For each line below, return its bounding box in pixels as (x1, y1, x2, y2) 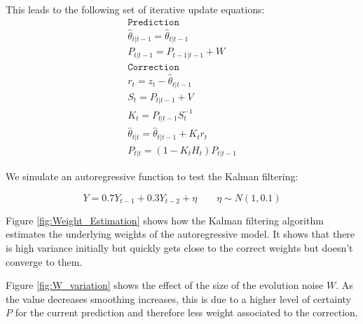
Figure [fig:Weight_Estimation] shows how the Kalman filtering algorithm (6, 212, 324, 227)
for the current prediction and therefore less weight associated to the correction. (15, 305, 358, 320)
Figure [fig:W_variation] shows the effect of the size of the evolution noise (6, 278, 324, 292)
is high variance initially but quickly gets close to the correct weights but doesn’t (6, 240, 353, 255)
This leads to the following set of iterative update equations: (6, 2, 265, 16)
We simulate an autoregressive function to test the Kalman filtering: (6, 169, 299, 184)
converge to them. (6, 254, 83, 269)
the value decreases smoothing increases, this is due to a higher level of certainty (6, 291, 351, 306)
